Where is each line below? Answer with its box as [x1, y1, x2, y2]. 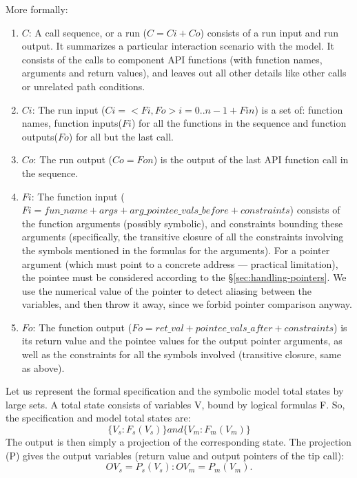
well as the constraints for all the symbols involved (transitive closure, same [21, 347, 341, 362]
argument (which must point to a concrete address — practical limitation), [21, 256, 338, 271]
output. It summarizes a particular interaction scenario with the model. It [21, 39, 334, 53]
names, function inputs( [21, 116, 123, 130]
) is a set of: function [254, 102, 343, 116]
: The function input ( [31, 189, 125, 203]
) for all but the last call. [68, 129, 174, 143]
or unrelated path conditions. [21, 79, 145, 93]
